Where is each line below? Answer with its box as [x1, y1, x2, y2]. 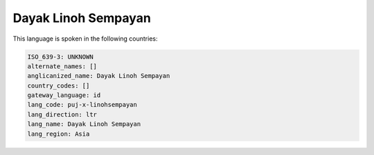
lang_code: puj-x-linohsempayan [27, 101, 138, 109]
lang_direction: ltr [27, 110, 97, 118]
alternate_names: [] [27, 62, 97, 70]
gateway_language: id [27, 92, 101, 99]
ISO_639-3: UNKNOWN [27, 52, 93, 61]
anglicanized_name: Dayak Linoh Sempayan [27, 72, 170, 80]
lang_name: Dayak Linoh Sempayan [27, 121, 141, 128]
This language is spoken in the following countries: [12, 34, 158, 43]
